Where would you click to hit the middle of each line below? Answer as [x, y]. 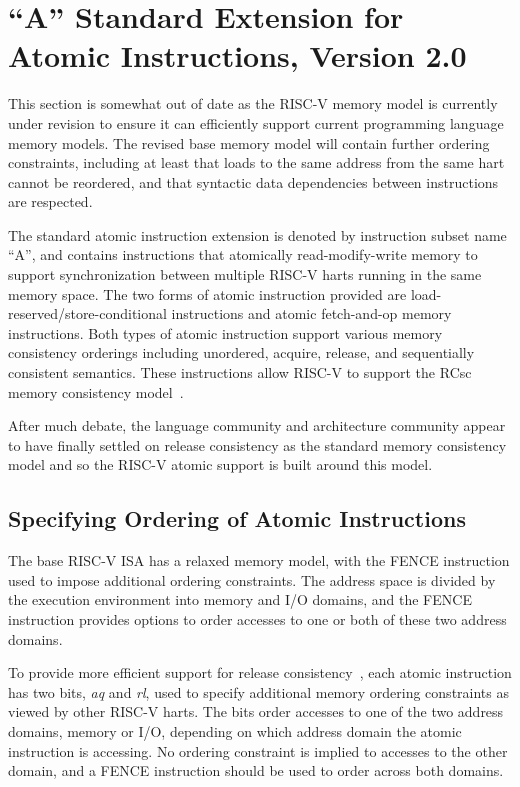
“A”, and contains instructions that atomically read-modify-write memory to [243, 254]
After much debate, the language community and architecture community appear [257, 425]
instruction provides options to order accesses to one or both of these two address [257, 618]
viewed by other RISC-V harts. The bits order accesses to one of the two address [256, 711]
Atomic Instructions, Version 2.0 [237, 55]
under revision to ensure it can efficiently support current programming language [256, 122]
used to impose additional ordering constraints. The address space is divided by [252, 579]
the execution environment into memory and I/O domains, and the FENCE [240, 599]
